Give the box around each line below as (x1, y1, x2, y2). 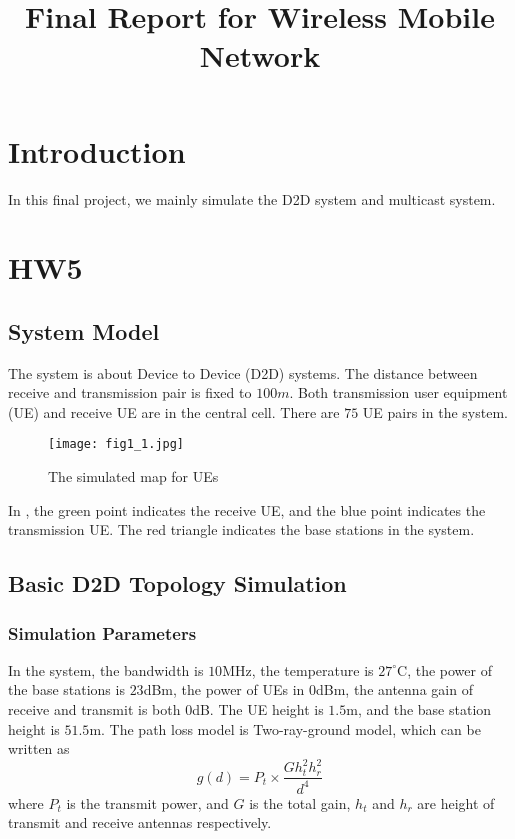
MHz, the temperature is (222, 659, 374, 680)
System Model (8, 315, 160, 346)
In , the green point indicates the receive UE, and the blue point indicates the (8, 499, 486, 520)
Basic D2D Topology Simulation (8, 568, 347, 599)
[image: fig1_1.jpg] (48, 437, 185, 452)
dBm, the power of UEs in (143, 679, 305, 700)
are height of (417, 792, 495, 813)
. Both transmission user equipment (289, 382, 508, 403)
